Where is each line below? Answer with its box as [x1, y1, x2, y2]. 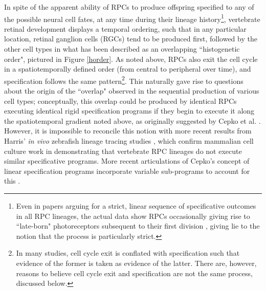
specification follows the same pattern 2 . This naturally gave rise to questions [4, 74, 243, 86]
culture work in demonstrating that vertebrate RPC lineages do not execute [4, 145, 242, 156]
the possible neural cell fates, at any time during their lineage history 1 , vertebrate [4, 12, 260, 24]
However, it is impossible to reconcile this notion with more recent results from [4, 125, 252, 136]
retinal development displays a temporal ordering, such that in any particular [4, 23, 247, 34]
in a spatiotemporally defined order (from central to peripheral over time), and [4, 63, 251, 74]
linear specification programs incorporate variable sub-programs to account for [4, 165, 250, 176]
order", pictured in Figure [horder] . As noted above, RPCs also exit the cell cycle [4, 53, 258, 64]
